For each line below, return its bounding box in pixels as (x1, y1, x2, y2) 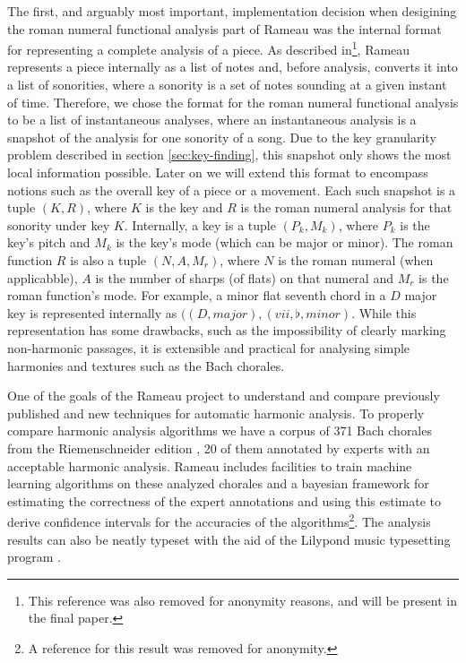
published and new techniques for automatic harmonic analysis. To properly (7, 403, 425, 422)
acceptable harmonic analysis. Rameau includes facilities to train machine (7, 456, 412, 475)
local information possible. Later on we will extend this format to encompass (7, 163, 428, 181)
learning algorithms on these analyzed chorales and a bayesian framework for (7, 474, 429, 493)
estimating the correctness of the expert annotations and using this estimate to (7, 491, 442, 510)
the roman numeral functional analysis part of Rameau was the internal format (7, 19, 442, 38)
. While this (351, 303, 417, 322)
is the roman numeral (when (278, 250, 434, 269)
